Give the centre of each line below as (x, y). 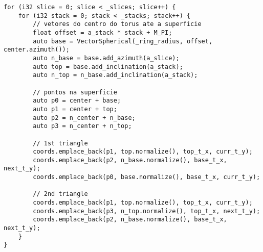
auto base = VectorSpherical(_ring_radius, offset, (123, 41)
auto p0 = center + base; (77, 101)
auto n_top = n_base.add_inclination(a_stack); (115, 75)
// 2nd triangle (60, 194)
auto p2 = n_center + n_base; (84, 118)
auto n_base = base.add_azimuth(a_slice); (106, 58)
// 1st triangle (60, 143)
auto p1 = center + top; (75, 109)
